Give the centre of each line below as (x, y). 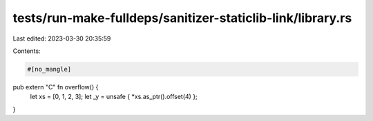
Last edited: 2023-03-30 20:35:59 (62, 38)
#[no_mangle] (49, 69)
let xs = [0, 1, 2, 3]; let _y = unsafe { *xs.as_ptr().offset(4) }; (114, 97)
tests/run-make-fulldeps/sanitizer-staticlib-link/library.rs (182, 18)
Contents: (27, 51)
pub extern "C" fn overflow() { (56, 87)
